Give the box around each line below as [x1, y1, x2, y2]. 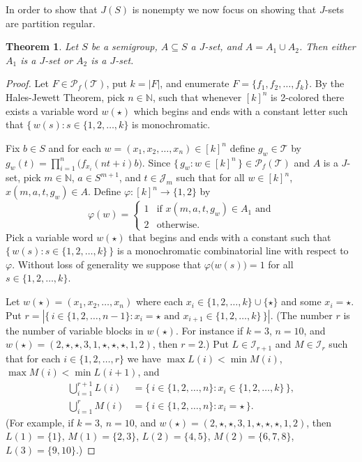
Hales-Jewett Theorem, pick [6, 89, 125, 104]
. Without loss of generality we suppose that [12, 256, 202, 271]
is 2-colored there [271, 89, 345, 104]
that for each [6, 351, 61, 365]
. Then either [299, 39, 356, 54]
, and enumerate [160, 76, 229, 91]
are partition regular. [6, 15, 96, 30]
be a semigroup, [91, 39, 158, 54]
